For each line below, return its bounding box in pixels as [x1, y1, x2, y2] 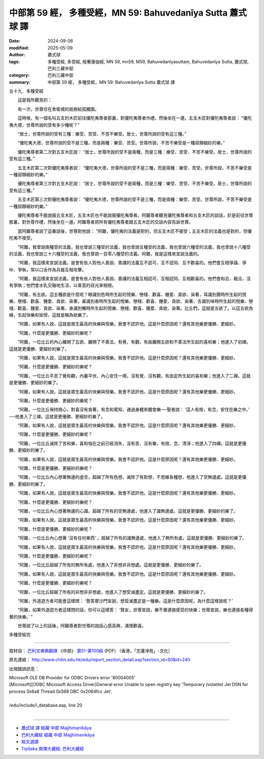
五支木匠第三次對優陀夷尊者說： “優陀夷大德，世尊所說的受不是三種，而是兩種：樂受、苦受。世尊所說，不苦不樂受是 [17, 196, 252, 203]
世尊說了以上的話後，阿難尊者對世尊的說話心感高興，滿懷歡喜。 [17, 623, 146, 629]
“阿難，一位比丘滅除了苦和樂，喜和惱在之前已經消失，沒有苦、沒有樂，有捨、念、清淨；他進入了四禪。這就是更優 [17, 440, 247, 446]
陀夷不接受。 [9, 235, 35, 241]
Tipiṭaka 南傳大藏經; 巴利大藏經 [21, 745, 84, 751]
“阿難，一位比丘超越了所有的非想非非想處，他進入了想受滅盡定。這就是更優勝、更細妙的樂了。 [17, 589, 208, 595]
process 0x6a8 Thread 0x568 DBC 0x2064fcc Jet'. [9, 688, 112, 694]
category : [9, 72, 30, 78]
